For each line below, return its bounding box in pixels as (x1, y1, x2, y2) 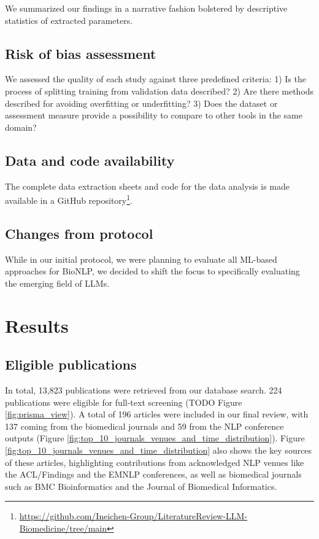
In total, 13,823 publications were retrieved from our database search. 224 (5, 383, 282, 396)
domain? (5, 120, 37, 133)
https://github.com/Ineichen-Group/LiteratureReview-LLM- (19, 510, 248, 522)
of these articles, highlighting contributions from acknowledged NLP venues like (5, 456, 304, 468)
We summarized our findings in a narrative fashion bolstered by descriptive (5, 2, 288, 14)
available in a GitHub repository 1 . (5, 192, 133, 206)
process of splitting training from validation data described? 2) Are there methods (5, 84, 314, 97)
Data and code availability (5, 150, 175, 169)
